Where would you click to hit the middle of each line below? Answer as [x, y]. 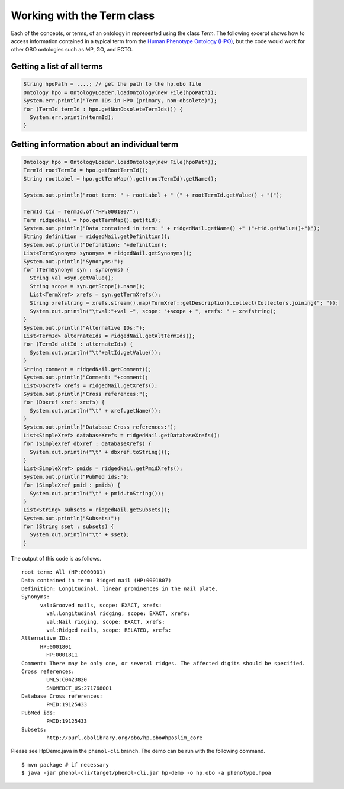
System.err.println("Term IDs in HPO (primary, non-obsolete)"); [120, 101]
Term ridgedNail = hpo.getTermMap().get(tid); [92, 220]
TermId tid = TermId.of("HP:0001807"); [81, 212]
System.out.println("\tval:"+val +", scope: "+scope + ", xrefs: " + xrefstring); [153, 311]
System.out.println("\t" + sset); [80, 535]
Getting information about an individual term [95, 144]
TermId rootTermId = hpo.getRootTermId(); [86, 170]
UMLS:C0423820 [67, 680]
